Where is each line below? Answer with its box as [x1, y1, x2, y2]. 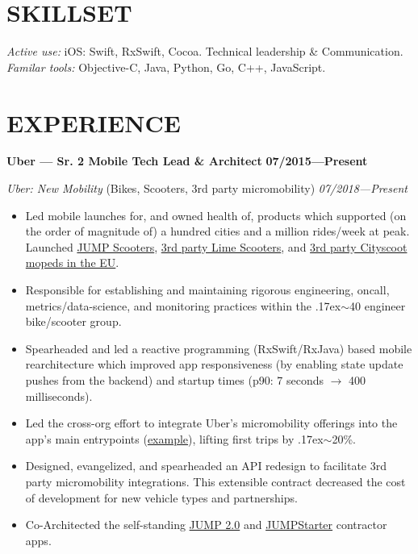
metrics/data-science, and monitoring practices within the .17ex [25, 297, 341, 314]
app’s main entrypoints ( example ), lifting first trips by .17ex [25, 430, 324, 447]
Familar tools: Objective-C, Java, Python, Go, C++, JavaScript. [6, 58, 326, 75]
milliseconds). [25, 387, 93, 404]
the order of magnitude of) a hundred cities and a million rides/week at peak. [25, 223, 410, 240]
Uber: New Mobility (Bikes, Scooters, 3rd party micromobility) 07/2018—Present [6, 180, 408, 197]
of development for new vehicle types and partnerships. [25, 489, 298, 506]
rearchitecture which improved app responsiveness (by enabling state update [25, 356, 403, 373]
